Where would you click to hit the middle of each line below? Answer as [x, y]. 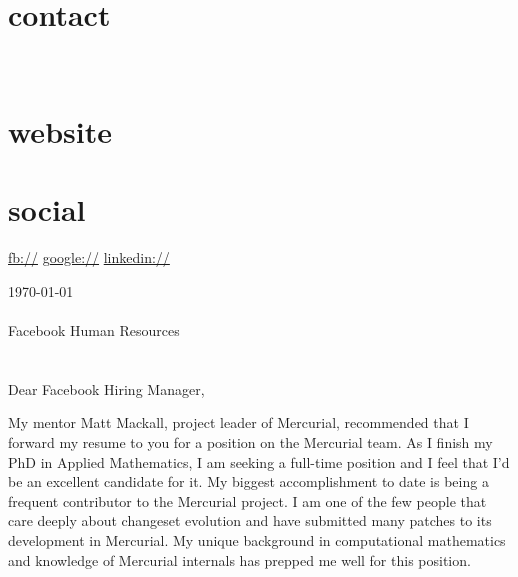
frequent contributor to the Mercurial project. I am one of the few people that [247, 500]
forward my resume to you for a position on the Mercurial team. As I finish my [250, 441]
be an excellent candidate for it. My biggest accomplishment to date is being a [248, 481]
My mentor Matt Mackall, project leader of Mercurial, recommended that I [238, 422]
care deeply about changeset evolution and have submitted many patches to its [250, 520]
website [60, 130]
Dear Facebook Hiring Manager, [106, 388]
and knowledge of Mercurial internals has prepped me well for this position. [239, 559]
